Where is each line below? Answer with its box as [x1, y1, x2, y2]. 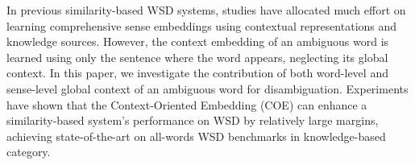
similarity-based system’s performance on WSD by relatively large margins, [6, 112, 379, 129]
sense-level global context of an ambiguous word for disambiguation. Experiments [6, 80, 409, 97]
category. [6, 143, 51, 160]
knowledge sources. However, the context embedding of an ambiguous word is [6, 33, 389, 50]
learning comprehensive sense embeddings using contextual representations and [6, 17, 397, 34]
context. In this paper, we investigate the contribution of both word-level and [6, 64, 388, 81]
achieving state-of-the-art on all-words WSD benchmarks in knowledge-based [6, 127, 386, 144]
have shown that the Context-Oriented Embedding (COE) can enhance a [6, 96, 367, 113]
